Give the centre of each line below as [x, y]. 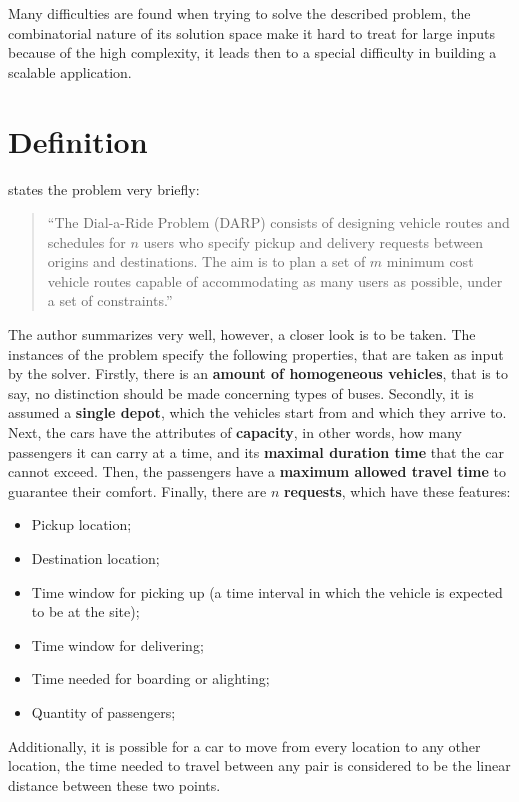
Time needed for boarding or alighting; [150, 678]
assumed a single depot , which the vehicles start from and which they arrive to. [257, 412]
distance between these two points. [114, 784]
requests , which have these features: [397, 490]
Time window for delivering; [117, 644]
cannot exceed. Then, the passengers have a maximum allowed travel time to [257, 471]
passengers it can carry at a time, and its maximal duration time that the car [256, 451]
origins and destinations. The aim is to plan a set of [206, 261]
